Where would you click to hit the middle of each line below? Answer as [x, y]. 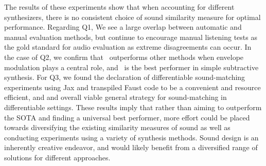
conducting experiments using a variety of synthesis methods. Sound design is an [131, 137]
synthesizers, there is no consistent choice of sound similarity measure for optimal [132, 17]
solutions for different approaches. [57, 157]
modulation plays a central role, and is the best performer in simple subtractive [131, 67]
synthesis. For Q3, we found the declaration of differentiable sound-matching [125, 77]
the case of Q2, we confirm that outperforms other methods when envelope [124, 57]
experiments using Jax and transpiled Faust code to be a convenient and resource [132, 87]
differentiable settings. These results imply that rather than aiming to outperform [133, 107]
